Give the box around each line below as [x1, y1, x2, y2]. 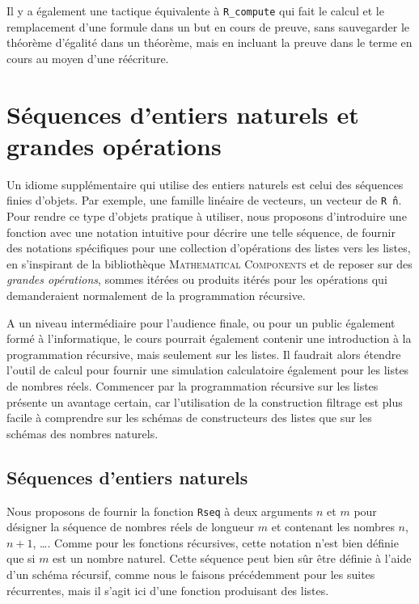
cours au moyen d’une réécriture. [6, 49, 169, 66]
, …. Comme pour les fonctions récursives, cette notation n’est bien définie [32, 534, 399, 551]
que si [6, 550, 36, 567]
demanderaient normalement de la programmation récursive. [6, 286, 306, 303]
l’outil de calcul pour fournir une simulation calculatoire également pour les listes [6, 361, 409, 378]
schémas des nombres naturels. [6, 424, 159, 441]
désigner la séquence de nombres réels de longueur [6, 518, 255, 535]
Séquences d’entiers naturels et [6, 97, 359, 130]
